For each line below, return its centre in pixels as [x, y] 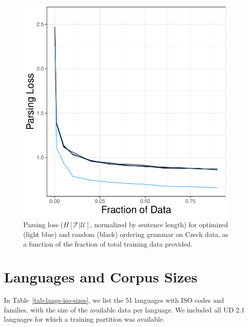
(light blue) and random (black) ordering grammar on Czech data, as [126, 234]
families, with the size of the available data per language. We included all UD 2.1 [124, 309]
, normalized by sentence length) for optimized [159, 225]
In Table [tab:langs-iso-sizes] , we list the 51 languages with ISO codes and [114, 300]
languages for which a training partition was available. [85, 319]
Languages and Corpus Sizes [101, 277]
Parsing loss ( [43, 225]
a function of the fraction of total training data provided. [108, 243]
